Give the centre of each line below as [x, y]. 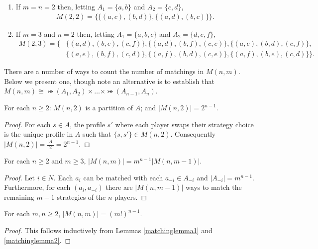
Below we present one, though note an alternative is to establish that [109, 81]
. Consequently [193, 134]
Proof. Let [19, 177]
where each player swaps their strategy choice [184, 124]
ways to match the [213, 187]
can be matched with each [123, 177]
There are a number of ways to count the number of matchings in [104, 71]
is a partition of [109, 108]
